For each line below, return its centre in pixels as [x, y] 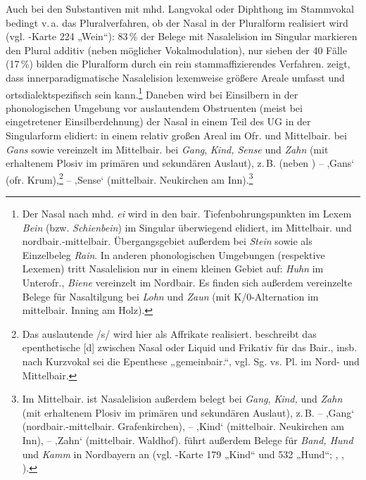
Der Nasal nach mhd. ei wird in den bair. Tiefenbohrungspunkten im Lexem [187, 214]
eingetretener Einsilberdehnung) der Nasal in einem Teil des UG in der [158, 121]
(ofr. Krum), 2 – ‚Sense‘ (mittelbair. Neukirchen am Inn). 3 [130, 178]
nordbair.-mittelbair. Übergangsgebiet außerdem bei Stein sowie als [167, 241]
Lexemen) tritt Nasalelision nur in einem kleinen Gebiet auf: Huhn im [173, 269]
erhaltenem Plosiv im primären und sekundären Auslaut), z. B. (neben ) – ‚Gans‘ [180, 163]
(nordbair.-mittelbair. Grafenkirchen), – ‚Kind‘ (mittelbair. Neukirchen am [183, 426]
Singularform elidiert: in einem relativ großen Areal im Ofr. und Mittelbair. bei [176, 135]
